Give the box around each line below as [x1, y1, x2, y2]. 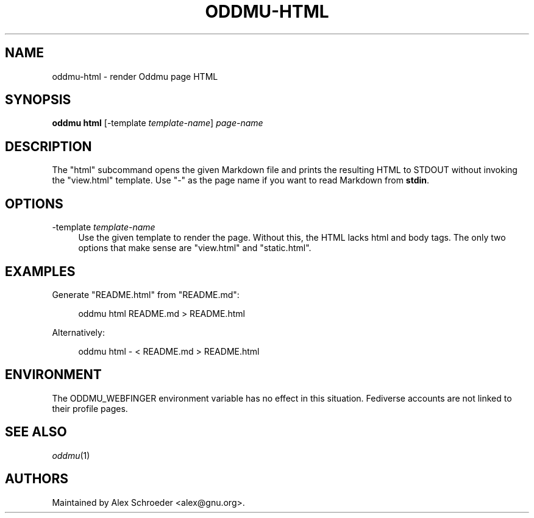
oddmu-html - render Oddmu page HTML [52, 71, 218, 82]
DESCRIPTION [5, 138, 92, 154]
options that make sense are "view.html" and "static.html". [78, 243, 311, 254]
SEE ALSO [5, 424, 67, 440]
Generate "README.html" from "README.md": [52, 289, 240, 300]
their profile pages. [52, 403, 128, 414]
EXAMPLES [5, 263, 76, 279]
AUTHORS [5, 471, 69, 487]
